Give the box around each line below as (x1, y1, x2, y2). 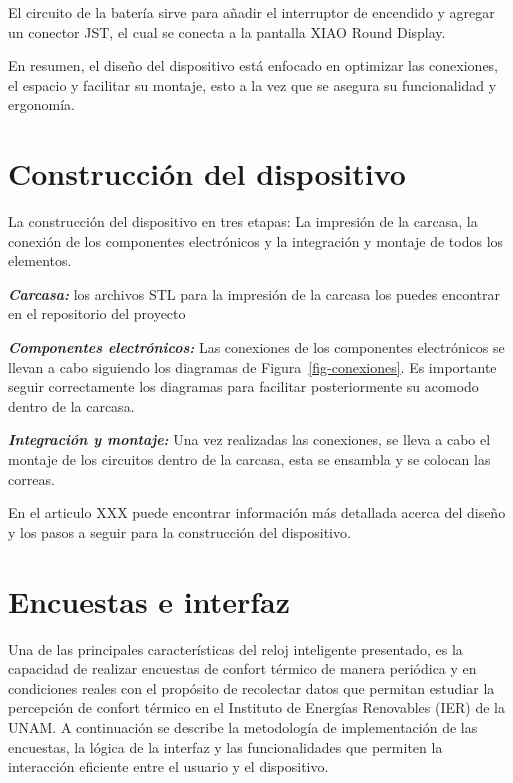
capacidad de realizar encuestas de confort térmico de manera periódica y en (8, 658, 477, 679)
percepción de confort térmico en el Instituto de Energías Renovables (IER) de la (8, 697, 505, 718)
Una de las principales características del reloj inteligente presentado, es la (8, 638, 463, 659)
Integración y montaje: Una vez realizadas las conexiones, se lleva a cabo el (8, 429, 491, 450)
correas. (8, 468, 55, 489)
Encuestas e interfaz (8, 580, 291, 621)
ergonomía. (8, 94, 75, 115)
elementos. (8, 250, 72, 271)
